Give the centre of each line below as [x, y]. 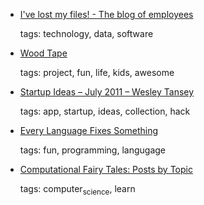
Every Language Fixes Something [89, 130]
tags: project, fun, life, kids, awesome [97, 72]
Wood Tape [43, 53]
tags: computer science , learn [77, 190]
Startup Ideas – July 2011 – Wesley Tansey [107, 92]
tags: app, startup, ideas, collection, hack [105, 111]
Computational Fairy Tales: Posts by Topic [106, 169]
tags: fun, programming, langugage [93, 150]
